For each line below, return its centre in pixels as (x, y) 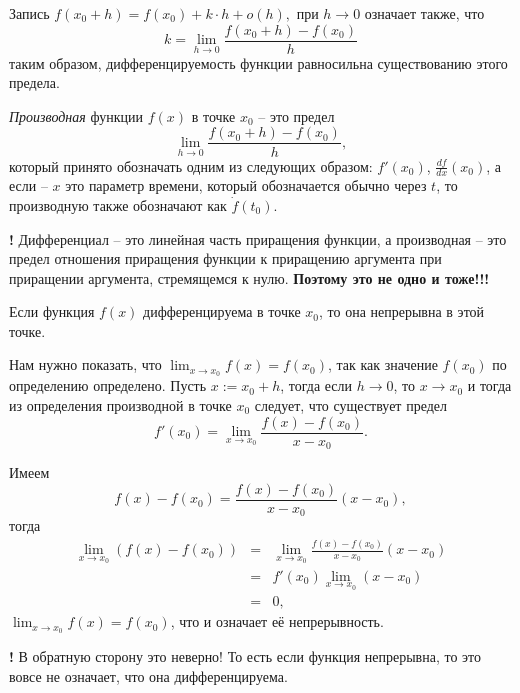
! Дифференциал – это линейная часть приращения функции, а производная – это (258, 238)
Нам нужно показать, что (85, 364)
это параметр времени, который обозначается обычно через (246, 185)
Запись (29, 13)
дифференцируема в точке (222, 311)
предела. (34, 82)
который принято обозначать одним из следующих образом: (191, 165)
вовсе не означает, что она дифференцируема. (148, 675)
